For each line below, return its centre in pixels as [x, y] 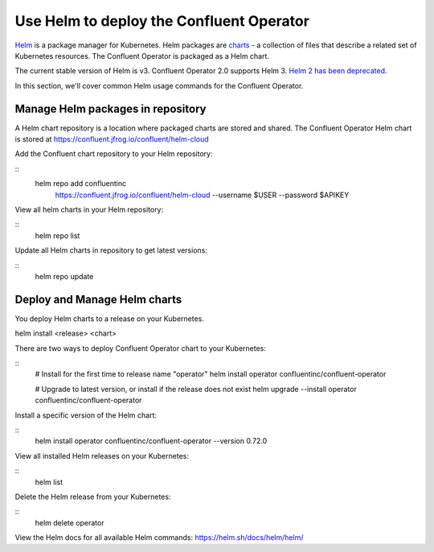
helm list [49, 482]
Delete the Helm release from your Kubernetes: [93, 496]
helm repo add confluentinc [81, 183]
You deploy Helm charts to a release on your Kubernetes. [110, 319]
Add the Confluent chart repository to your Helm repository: [114, 154]
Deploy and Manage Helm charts [98, 299]
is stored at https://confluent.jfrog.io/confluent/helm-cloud [112, 139]
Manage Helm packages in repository [111, 109]
